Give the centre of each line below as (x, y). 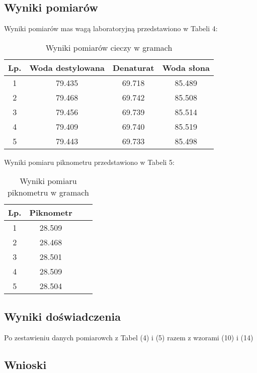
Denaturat (133, 67)
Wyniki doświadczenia (63, 316)
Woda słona (186, 67)
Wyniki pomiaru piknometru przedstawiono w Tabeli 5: (89, 162)
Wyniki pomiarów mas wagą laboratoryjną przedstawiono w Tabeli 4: (111, 28)
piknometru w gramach (48, 193)
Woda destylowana (67, 67)
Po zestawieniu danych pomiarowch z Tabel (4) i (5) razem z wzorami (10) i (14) (129, 337)
